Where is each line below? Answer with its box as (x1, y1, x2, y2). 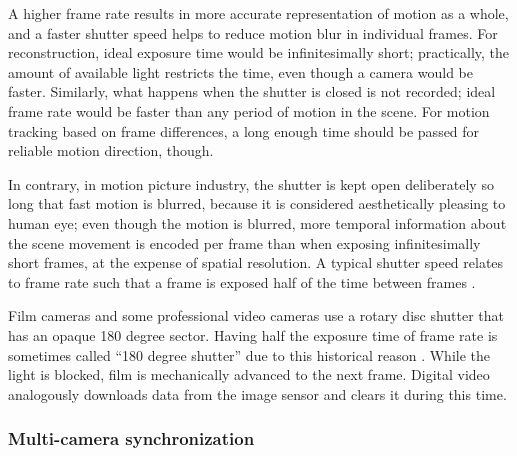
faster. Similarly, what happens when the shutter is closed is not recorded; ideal (8, 81, 496, 102)
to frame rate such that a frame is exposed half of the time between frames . (8, 271, 476, 292)
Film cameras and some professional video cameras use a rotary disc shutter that (8, 305, 505, 326)
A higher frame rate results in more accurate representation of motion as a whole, (8, 3, 509, 23)
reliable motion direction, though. (8, 140, 214, 161)
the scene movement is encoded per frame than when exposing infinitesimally (8, 232, 481, 253)
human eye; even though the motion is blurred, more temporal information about (8, 212, 507, 233)
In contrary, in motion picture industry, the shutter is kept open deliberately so (8, 173, 494, 194)
